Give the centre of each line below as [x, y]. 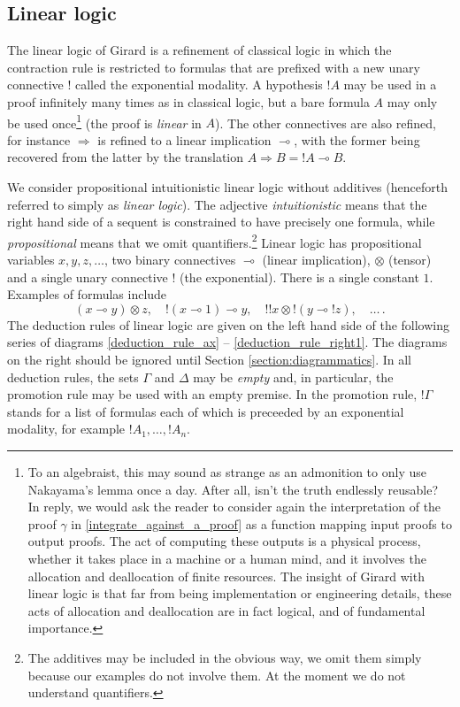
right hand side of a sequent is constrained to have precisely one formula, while [221, 222]
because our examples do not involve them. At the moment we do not [217, 675]
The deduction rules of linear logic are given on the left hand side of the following [229, 324]
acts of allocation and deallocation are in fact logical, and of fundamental [226, 610]
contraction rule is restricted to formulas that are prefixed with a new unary [214, 67]
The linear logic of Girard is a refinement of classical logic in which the [199, 50]
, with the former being [357, 139]
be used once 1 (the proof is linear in [104, 121]
